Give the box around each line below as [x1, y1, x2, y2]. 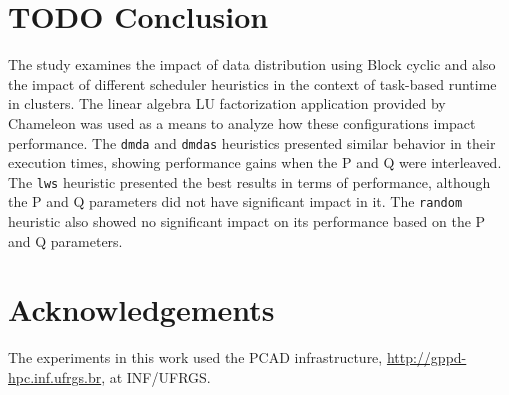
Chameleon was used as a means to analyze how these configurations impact [8, 112, 476, 133]
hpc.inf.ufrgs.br [8, 366, 102, 387]
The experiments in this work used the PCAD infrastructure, [8, 347, 383, 368]
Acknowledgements [8, 289, 275, 330]
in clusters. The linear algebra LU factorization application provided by [8, 93, 446, 114]
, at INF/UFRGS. [101, 366, 211, 387]
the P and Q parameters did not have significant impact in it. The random [8, 191, 463, 212]
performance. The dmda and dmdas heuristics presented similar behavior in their [8, 132, 496, 153]
